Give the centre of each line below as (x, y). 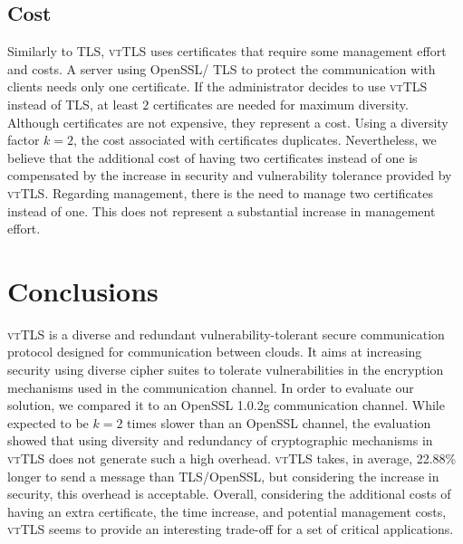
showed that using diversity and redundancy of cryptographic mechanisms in (220, 440)
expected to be (48, 422)
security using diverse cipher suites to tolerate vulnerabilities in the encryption (226, 370)
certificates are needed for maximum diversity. (280, 104)
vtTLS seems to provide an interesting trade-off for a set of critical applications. (231, 529)
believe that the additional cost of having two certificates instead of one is (212, 157)
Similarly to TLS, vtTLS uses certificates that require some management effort (227, 51)
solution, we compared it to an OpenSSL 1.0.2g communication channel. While (226, 405)
